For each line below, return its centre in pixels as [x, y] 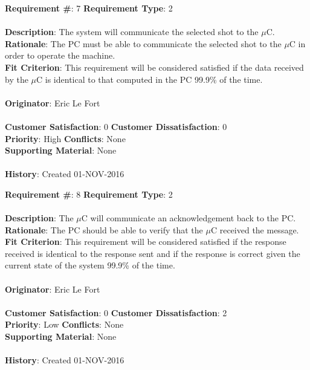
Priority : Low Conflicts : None [64, 324]
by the [17, 79]
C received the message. [255, 229]
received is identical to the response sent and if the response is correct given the [153, 253]
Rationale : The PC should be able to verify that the [104, 229]
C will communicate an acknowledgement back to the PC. [189, 218]
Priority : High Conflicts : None [65, 138]
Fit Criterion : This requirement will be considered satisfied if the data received [154, 67]
